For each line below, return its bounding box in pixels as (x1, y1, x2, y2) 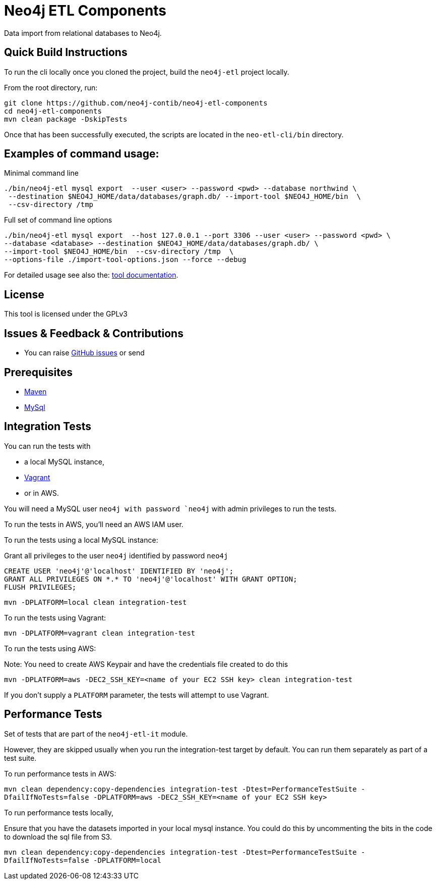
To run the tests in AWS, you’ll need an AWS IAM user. (4, 519, 183, 529)
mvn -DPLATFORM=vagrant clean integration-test (4, 629, 196, 637)
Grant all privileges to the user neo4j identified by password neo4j (4, 551, 228, 560)
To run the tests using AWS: (4, 644, 96, 653)
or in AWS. (24, 488, 59, 497)
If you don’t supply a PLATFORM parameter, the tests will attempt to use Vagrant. (4, 690, 269, 699)
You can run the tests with (4, 441, 91, 450)
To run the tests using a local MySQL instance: (4, 535, 158, 544)
